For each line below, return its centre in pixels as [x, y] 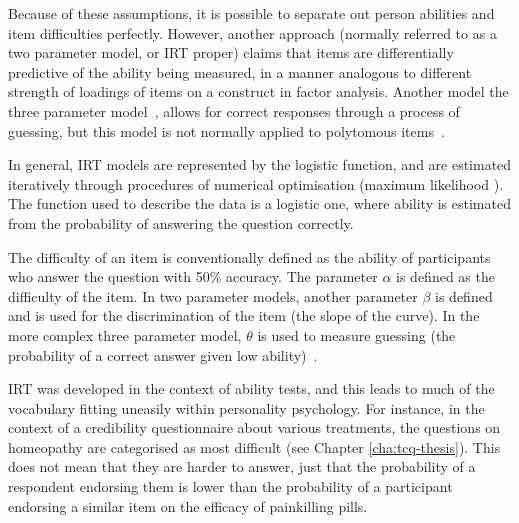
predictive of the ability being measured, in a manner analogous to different [240, 71]
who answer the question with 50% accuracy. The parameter [193, 276]
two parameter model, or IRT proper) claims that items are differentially [231, 52]
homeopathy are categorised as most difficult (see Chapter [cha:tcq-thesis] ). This [254, 446]
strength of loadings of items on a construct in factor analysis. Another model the [258, 91]
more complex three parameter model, [125, 334]
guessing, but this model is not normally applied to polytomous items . [226, 130]
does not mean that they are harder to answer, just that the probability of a [242, 466]
